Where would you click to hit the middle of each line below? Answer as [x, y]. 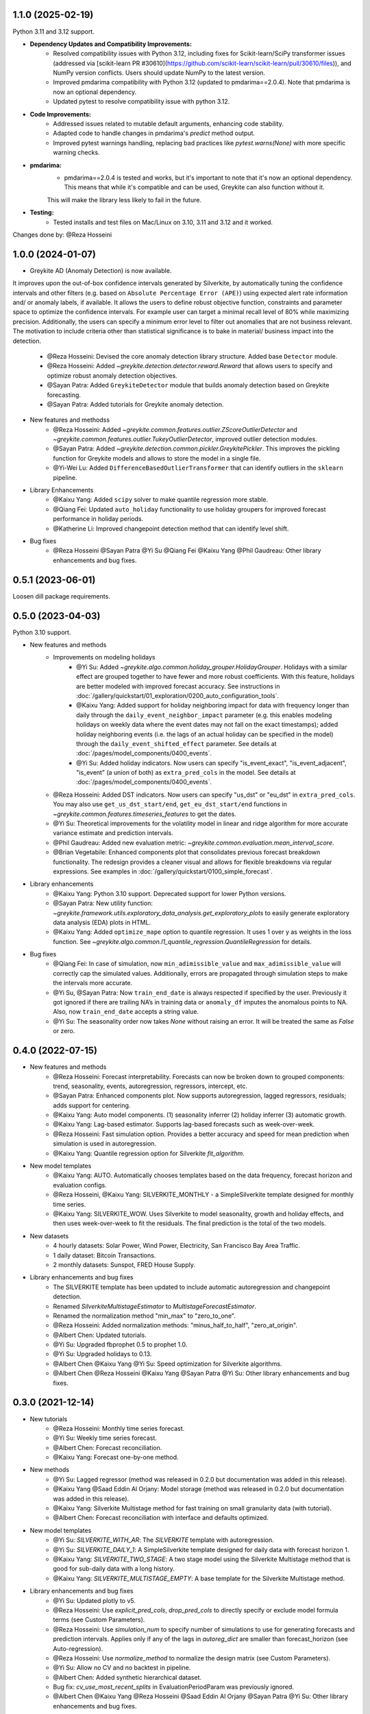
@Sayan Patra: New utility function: [103, 903]
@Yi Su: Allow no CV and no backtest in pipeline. [122, 1668]
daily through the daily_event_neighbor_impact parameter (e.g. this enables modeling [204, 715]
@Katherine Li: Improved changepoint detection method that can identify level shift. [171, 529]
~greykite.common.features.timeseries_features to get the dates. [145, 814]
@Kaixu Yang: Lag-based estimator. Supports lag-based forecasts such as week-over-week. [184, 1124]
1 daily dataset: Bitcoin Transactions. [104, 1255]
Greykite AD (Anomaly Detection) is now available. [101, 270]
